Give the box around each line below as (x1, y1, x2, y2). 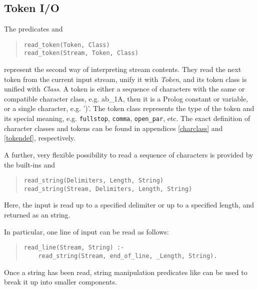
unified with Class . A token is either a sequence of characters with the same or (4, 83, 245, 94)
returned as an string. (4, 209, 70, 220)
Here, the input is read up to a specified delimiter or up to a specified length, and (4, 199, 254, 210)
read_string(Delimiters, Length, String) (23, 177, 163, 184)
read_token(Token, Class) (23, 41, 110, 48)
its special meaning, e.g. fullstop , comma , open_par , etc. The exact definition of (4, 113, 250, 123)
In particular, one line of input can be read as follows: (4, 226, 169, 236)
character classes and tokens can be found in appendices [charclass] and (4, 122, 223, 133)
